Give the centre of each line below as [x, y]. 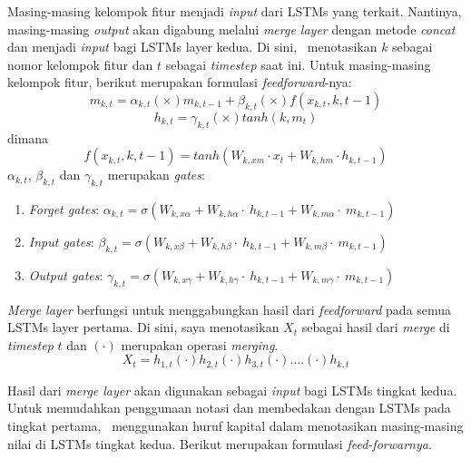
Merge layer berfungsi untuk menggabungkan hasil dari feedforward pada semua [230, 309]
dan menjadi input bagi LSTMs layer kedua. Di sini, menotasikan [192, 47]
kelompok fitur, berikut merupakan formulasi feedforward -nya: [180, 82]
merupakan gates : [156, 175]
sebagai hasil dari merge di [376, 327]
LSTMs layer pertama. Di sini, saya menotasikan [143, 327]
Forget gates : [64, 208]
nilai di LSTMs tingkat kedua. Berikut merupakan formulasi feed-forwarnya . [220, 443]
